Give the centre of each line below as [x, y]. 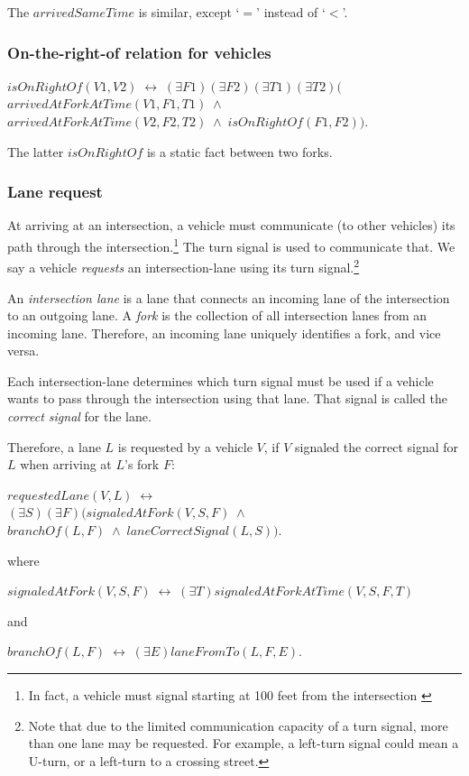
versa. [23, 351]
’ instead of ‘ [291, 12]
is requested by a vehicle [185, 446]
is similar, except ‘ [189, 12]
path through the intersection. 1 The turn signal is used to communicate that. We [231, 245]
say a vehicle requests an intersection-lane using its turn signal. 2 [184, 266]
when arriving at [66, 464]
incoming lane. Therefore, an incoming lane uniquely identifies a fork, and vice [224, 333]
